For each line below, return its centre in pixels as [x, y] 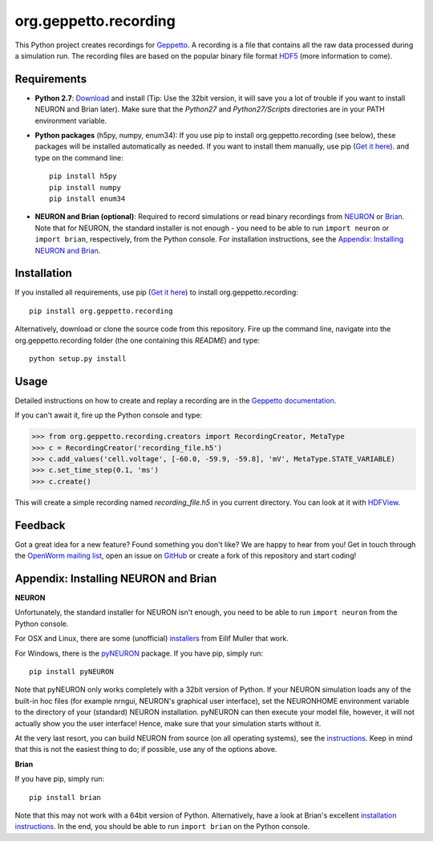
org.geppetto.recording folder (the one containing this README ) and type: [138, 340]
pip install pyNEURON [71, 671]
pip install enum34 [87, 198]
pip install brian [65, 797]
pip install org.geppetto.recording [101, 311]
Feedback [40, 525]
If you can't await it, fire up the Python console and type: [109, 415]
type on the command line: [79, 157]
